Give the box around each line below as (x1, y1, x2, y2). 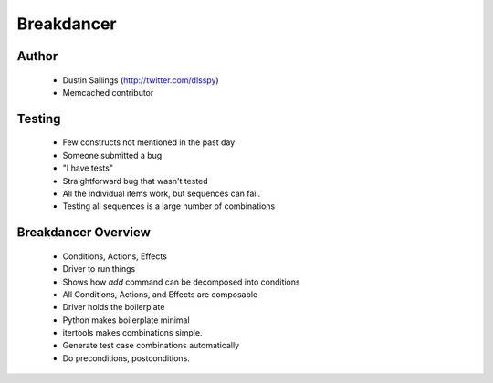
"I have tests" (62, 162, 114, 173)
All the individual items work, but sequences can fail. (62, 188, 261, 199)
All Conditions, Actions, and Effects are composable (62, 288, 258, 300)
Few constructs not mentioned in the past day (62, 137, 236, 148)
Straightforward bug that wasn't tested (62, 175, 209, 186)
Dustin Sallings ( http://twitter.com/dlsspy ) (62, 74, 219, 86)
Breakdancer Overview (16, 224, 151, 241)
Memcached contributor (62, 87, 154, 98)
